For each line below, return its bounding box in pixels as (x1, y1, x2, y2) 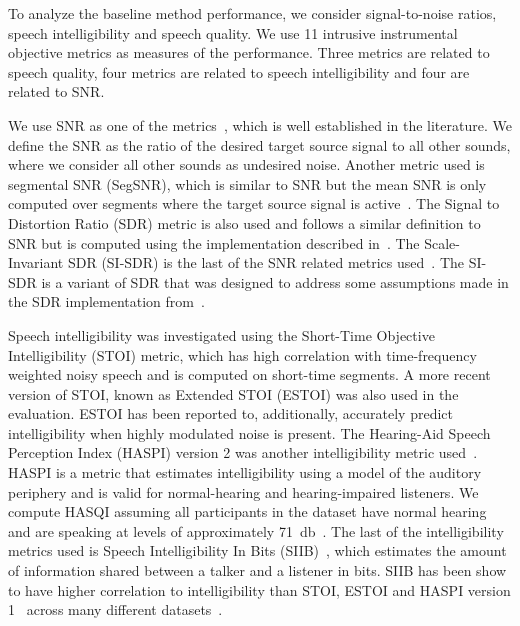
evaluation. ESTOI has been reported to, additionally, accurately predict (8, 403, 453, 424)
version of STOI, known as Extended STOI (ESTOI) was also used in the (8, 383, 459, 404)
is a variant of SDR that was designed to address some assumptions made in (41, 271, 509, 292)
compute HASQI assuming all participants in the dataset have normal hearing (8, 501, 487, 522)
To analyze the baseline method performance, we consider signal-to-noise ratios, (8, 3, 497, 23)
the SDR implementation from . (8, 291, 205, 312)
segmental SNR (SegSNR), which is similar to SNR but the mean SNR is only (8, 173, 487, 194)
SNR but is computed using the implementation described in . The (8, 232, 420, 253)
